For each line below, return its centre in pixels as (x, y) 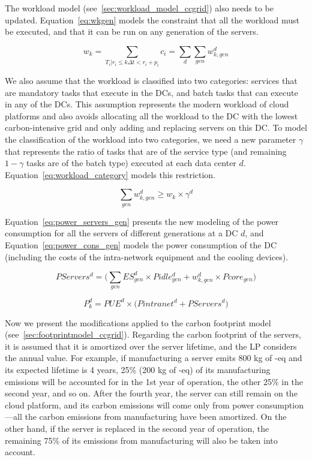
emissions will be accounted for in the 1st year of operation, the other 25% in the (154, 381)
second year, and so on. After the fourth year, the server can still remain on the (151, 393)
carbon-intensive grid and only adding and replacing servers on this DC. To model (156, 127)
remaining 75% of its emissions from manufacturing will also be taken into (141, 440)
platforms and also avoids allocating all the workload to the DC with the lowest (151, 115)
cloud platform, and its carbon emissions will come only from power (130, 405)
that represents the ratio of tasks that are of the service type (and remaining (146, 151)
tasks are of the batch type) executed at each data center (131, 163)
